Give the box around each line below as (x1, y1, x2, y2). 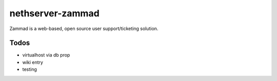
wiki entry (22, 59, 44, 65)
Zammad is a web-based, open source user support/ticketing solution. (9, 25, 159, 32)
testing (22, 66, 37, 72)
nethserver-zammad (9, 8, 100, 19)
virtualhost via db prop (22, 52, 70, 58)
